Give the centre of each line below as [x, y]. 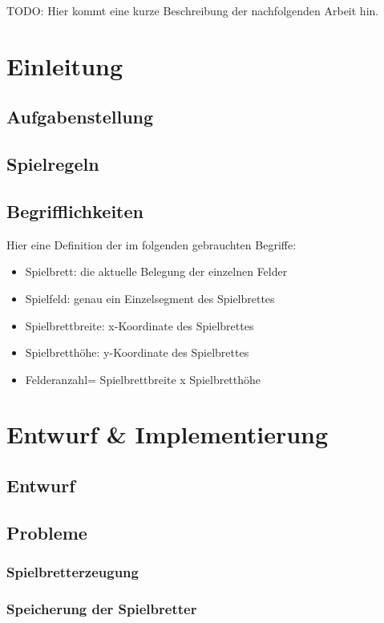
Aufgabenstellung [80, 117]
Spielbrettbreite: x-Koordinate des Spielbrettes [139, 325]
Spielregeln [53, 164]
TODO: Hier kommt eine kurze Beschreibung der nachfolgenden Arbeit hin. [193, 10]
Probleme [47, 532]
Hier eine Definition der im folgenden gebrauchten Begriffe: [152, 244]
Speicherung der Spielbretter [102, 609]
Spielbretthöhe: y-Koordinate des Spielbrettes [137, 352]
